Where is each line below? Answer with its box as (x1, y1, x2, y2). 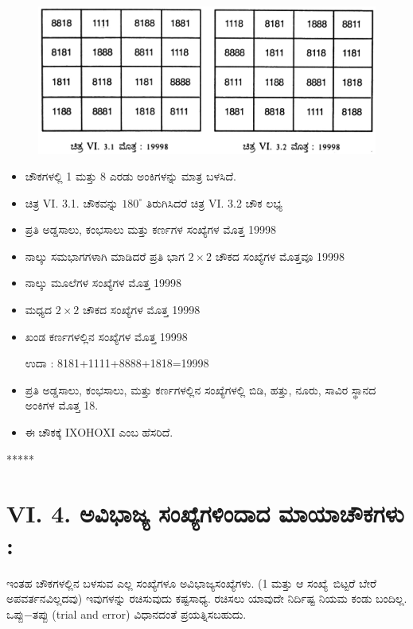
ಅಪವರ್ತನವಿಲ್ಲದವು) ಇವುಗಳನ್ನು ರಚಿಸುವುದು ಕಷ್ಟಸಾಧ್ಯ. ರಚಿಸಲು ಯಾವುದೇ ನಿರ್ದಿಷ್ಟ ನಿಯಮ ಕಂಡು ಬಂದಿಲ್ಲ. (6, 590, 407, 607)
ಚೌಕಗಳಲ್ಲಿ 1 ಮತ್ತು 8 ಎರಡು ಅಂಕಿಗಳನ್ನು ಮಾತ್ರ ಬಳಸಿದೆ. (25, 168, 236, 184)
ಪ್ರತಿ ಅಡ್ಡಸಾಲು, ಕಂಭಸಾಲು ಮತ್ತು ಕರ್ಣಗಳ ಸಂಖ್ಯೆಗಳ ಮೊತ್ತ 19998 (25, 221, 276, 238)
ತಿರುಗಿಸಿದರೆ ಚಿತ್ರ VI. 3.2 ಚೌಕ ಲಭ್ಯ (146, 194, 282, 211)
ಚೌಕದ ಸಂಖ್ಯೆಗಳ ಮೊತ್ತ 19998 (83, 301, 201, 318)
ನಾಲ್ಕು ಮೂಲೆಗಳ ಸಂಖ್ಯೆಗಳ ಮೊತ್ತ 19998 (25, 274, 182, 291)
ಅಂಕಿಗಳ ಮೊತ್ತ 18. (25, 397, 99, 414)
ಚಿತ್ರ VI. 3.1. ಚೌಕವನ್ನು (25, 194, 119, 211)
